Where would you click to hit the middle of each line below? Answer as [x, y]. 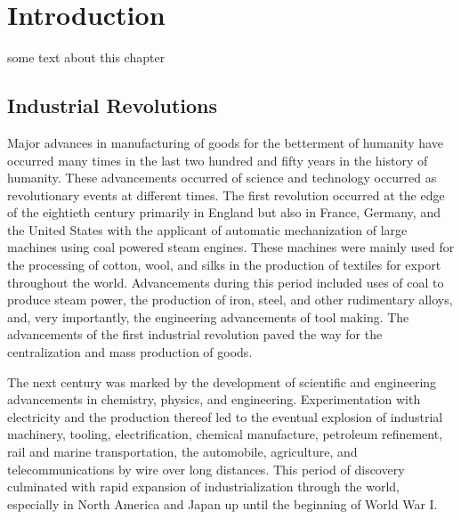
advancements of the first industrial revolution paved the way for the [195, 334]
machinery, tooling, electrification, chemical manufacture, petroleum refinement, [225, 434]
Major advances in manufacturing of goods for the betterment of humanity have [225, 142]
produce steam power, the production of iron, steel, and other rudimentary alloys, [230, 300]
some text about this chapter [86, 57]
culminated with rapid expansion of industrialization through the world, [204, 487]
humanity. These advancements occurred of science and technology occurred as [222, 178]
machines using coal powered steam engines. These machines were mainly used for [231, 247]
